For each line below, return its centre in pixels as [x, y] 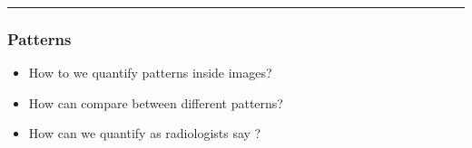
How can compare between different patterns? [156, 102]
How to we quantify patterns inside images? [150, 73]
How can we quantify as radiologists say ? [145, 133]
